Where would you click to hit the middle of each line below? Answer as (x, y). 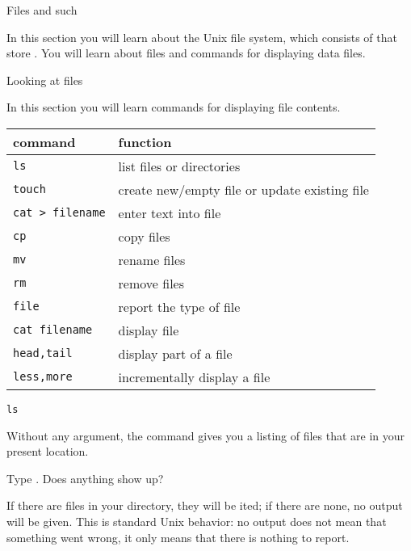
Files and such (42, 10)
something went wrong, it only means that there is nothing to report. (178, 537)
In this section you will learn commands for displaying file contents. (174, 107)
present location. (48, 451)
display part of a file (175, 353)
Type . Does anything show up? (85, 478)
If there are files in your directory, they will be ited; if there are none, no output (205, 505)
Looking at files (45, 80)
